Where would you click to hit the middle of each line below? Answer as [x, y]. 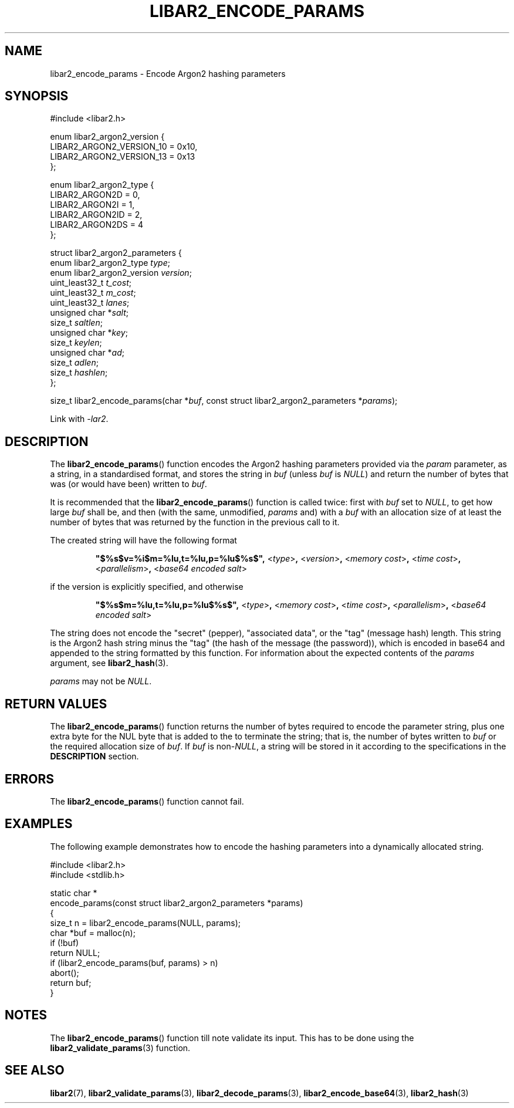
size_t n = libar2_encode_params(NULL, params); [146, 923]
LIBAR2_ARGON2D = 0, [95, 195]
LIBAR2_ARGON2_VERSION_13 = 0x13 [123, 157]
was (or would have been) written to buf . [128, 484]
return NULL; [75, 952]
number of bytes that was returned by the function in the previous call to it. [195, 522]
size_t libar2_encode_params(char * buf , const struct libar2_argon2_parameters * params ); [224, 401]
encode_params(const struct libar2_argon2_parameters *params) [177, 903]
